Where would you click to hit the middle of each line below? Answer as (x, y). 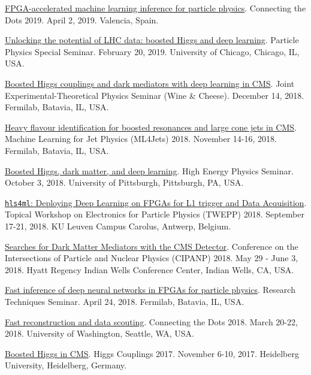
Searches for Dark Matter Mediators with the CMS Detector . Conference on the (152, 246)
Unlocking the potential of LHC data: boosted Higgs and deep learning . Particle (152, 40)
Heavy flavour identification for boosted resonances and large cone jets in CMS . (151, 127)
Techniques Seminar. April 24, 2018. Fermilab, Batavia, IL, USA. (125, 301)
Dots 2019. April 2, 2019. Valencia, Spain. (82, 19)
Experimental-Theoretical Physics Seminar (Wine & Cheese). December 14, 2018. (155, 95)
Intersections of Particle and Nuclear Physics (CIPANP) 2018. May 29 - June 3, (152, 258)
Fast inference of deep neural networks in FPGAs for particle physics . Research (150, 290)
